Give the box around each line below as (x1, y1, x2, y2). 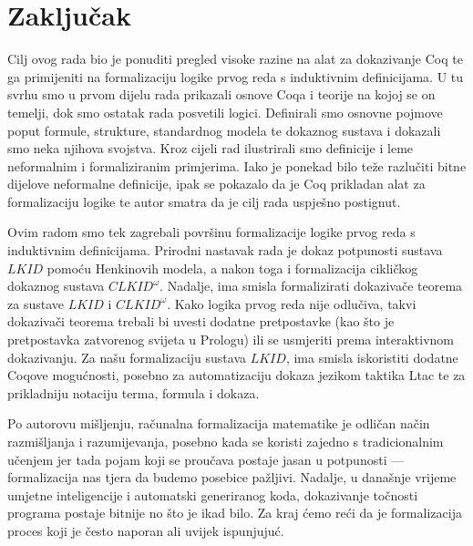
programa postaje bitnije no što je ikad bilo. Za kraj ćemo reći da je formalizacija (7, 503, 462, 522)
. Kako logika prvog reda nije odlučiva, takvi (167, 294, 416, 313)
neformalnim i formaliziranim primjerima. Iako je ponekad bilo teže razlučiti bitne (7, 156, 467, 175)
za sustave (7, 294, 64, 313)
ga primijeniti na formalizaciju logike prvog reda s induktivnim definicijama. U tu (7, 67, 464, 86)
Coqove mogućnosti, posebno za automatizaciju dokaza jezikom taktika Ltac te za (7, 366, 466, 385)
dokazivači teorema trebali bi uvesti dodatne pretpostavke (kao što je (7, 312, 395, 331)
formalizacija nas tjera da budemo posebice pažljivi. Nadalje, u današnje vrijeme (7, 468, 457, 487)
